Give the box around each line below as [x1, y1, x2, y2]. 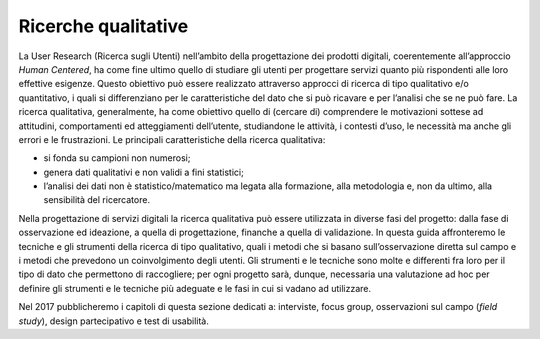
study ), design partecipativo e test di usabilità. [18, 315, 210, 327]
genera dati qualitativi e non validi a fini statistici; [43, 166, 244, 178]
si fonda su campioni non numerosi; [43, 152, 191, 164]
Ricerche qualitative [18, 15, 189, 37]
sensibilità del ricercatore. [43, 194, 150, 206]
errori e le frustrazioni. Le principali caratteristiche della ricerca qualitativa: [18, 133, 326, 145]
